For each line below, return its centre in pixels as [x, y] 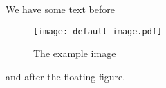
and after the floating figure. [66, 76]
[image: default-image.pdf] [98, 31]
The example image [75, 53]
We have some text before [60, 9]
